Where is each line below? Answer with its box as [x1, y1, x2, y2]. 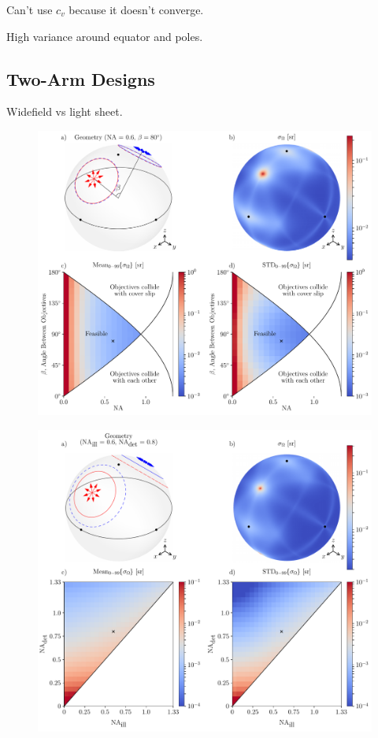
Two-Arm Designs [6, 66, 155, 91]
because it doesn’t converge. [69, 2, 204, 17]
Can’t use [6, 2, 53, 17]
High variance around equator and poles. [6, 28, 203, 44]
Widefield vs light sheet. [6, 103, 123, 120]
